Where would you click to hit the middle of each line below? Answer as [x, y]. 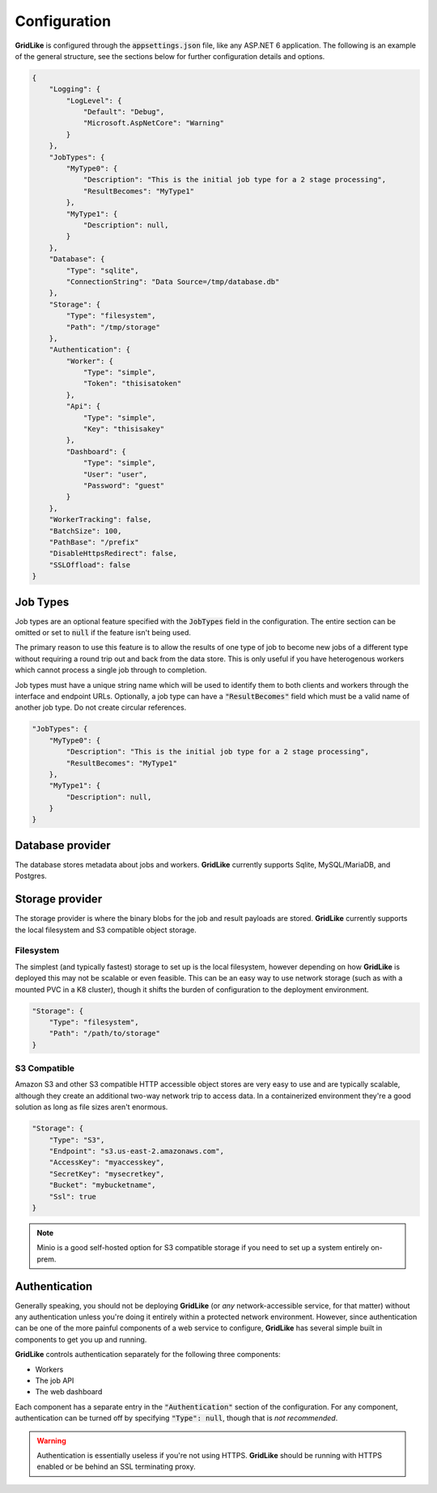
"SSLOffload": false [90, 565]
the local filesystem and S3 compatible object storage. [106, 930]
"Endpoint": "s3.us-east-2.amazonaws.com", [136, 1151]
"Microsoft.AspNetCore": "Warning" [153, 123]
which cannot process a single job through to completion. [111, 670]
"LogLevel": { [94, 100]
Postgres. [31, 876]
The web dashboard [69, 1392]
